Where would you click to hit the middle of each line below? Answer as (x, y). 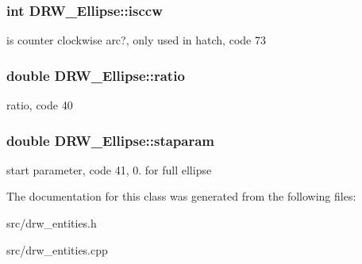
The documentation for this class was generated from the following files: (181, 196)
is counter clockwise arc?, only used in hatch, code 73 (136, 40)
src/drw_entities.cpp (57, 249)
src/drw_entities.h (52, 223)
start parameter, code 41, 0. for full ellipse (109, 169)
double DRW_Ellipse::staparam (111, 140)
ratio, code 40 (40, 105)
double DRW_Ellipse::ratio (96, 75)
